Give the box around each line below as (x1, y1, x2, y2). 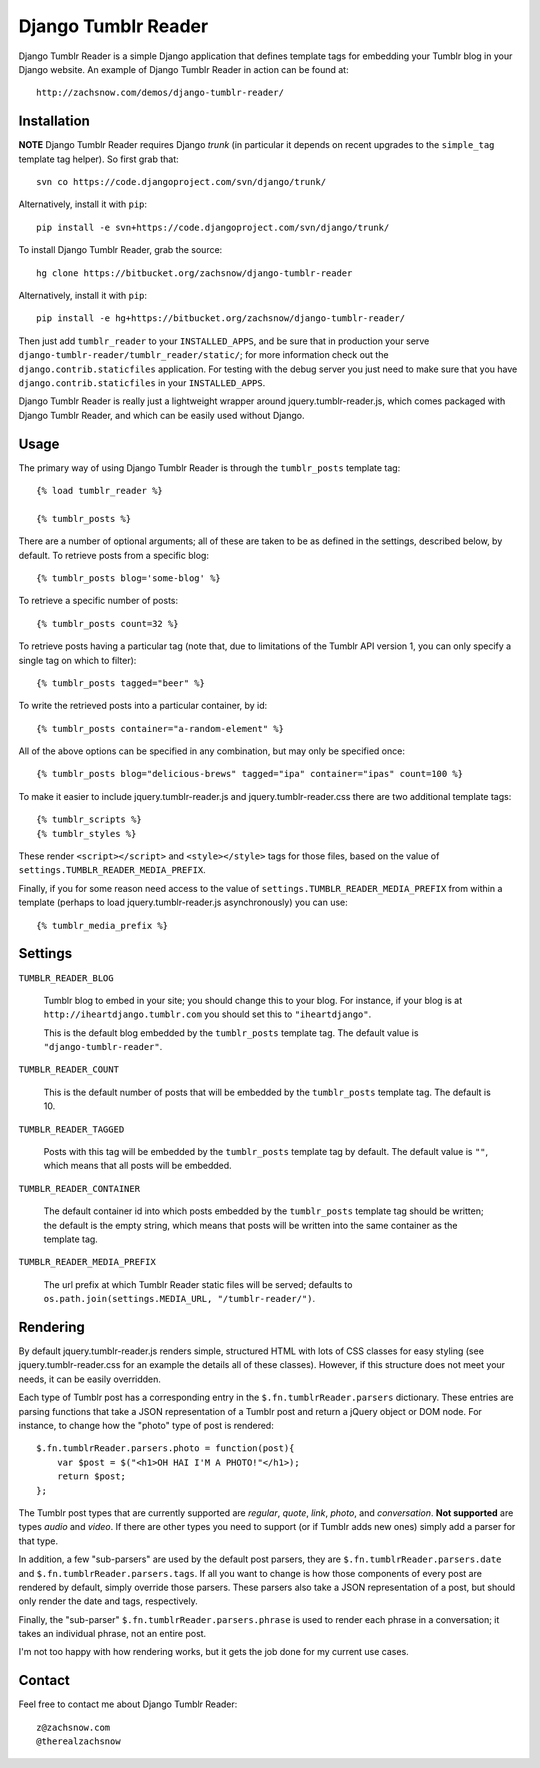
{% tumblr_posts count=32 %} (36, 618, 179, 629)
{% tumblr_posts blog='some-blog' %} (36, 572, 222, 584)
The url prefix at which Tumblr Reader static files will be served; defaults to (43, 1278, 353, 1290)
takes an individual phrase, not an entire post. (18, 1628, 207, 1640)
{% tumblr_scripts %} (36, 814, 142, 825)
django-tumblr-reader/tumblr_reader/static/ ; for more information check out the (18, 349, 389, 361)
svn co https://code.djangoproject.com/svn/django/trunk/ (36, 176, 327, 188)
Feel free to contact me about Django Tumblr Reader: (18, 1698, 238, 1710)
